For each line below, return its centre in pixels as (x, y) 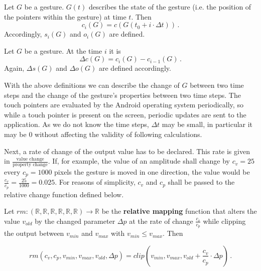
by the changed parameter (75, 221)
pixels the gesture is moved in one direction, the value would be (152, 171)
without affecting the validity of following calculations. (118, 134)
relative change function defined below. (64, 194)
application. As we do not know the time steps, (77, 124)
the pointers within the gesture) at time (65, 16)
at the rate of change (161, 221)
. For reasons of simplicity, (95, 182)
